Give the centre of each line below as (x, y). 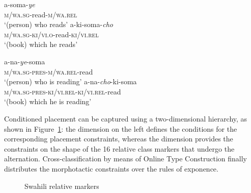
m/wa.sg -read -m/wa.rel (41, 14)
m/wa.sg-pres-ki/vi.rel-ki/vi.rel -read (63, 91)
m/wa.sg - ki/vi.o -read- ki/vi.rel (51, 34)
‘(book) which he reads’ (41, 44)
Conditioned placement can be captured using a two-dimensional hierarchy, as (126, 118)
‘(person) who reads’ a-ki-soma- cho (59, 24)
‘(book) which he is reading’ (48, 101)
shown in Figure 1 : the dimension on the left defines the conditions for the (121, 128)
